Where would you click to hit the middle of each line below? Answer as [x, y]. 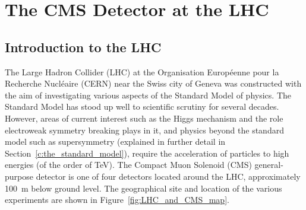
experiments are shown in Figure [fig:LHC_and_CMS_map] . [117, 200]
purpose [19, 176]
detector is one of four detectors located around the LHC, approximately [168, 176]
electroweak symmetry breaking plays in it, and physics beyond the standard [144, 130]
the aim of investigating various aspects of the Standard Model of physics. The [148, 95]
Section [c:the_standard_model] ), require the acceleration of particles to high [147, 153]
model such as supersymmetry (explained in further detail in [115, 141]
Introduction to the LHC [83, 47]
